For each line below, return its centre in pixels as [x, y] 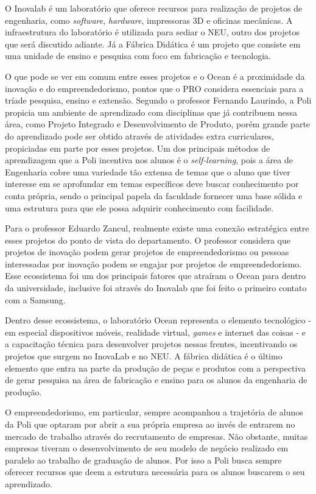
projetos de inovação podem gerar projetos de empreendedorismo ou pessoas [147, 252]
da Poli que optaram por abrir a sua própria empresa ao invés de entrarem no [150, 424]
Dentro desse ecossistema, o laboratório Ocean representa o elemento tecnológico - [158, 320]
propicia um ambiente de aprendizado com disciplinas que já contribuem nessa [151, 112]
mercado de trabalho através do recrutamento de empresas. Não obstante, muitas [156, 436]
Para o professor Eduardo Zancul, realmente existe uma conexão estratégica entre [157, 228]
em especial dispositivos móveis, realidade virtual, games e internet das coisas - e [156, 332]
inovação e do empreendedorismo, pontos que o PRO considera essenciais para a [154, 88]
